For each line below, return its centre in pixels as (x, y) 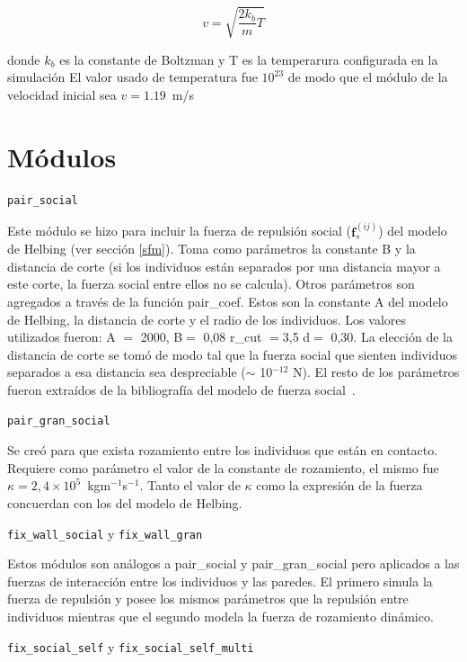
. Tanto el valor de (190, 485)
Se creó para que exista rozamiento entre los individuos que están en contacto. (223, 450)
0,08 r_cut (233, 337)
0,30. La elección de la (392, 337)
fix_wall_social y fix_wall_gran (105, 533)
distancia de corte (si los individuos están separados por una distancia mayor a (224, 266)
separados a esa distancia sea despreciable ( (127, 372)
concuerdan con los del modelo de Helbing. (125, 502)
